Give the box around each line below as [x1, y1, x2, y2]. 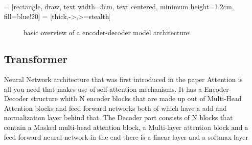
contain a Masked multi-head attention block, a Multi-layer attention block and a [4, 122, 249, 132]
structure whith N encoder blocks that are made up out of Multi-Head [30, 93, 242, 104]
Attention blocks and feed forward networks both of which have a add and [4, 103, 227, 113]
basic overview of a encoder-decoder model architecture [23, 27, 189, 38]
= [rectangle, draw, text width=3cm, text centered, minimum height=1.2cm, [4, 1, 234, 11]
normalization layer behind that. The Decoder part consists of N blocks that [4, 112, 233, 123]
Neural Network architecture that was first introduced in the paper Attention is [4, 74, 243, 84]
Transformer [4, 51, 68, 66]
